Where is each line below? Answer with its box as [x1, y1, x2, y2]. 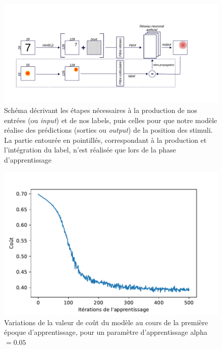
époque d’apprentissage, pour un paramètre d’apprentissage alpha [4, 327, 207, 337]
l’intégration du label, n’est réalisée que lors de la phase [4, 144, 176, 155]
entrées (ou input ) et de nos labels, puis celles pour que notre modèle [4, 114, 217, 125]
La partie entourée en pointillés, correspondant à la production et [4, 134, 207, 145]
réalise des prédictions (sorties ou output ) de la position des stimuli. [4, 125, 213, 135]
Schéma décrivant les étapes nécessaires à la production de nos [4, 105, 197, 115]
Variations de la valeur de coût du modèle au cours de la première [4, 317, 208, 327]
